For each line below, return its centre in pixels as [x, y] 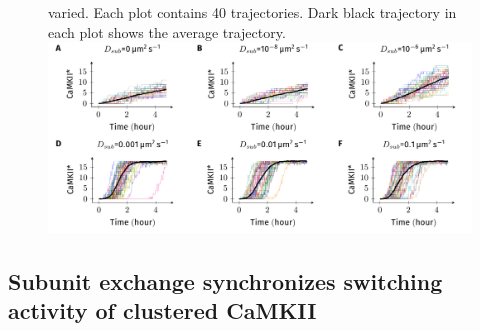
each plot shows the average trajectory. [167, 31]
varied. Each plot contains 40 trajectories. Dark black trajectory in [252, 12]
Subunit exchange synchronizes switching [225, 281]
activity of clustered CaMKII [162, 310]
